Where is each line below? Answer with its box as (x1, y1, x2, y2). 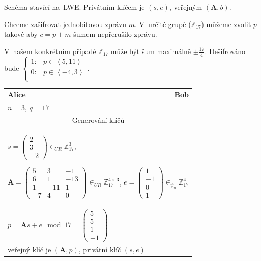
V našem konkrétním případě (4, 45, 96, 56)
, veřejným (169, 2, 202, 12)
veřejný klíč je (8, 244, 51, 254)
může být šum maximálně (110, 45, 191, 56)
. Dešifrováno (205, 45, 246, 56)
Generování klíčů (72, 114, 125, 125)
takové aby (4, 29, 38, 39)
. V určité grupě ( (135, 18, 191, 29)
